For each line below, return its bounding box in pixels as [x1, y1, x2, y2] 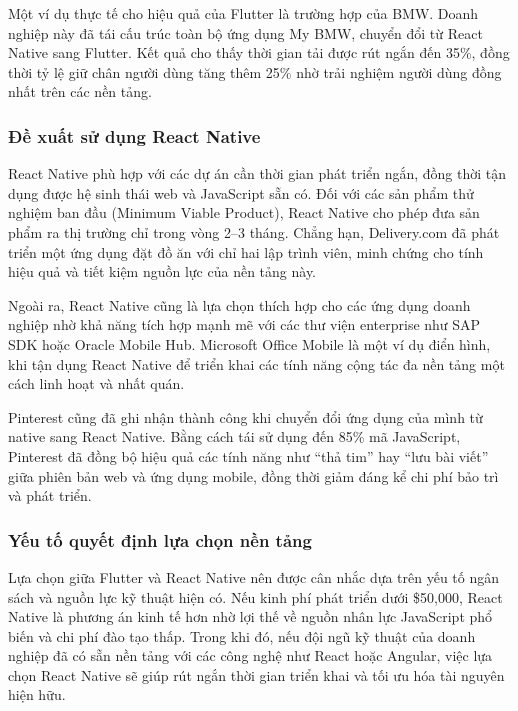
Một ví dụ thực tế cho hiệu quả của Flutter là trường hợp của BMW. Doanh [8, 3, 479, 23]
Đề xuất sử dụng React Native [8, 123, 261, 148]
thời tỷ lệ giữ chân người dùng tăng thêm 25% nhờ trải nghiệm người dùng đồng [8, 61, 502, 82]
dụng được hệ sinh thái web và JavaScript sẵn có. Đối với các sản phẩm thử [8, 182, 474, 203]
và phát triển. [8, 485, 92, 506]
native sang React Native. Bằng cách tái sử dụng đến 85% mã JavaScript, [8, 426, 461, 447]
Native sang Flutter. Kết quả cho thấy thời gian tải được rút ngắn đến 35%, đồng [8, 42, 510, 63]
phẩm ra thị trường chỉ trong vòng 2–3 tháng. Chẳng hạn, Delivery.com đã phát [8, 221, 500, 242]
